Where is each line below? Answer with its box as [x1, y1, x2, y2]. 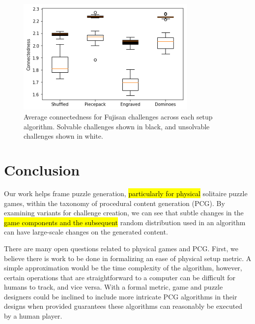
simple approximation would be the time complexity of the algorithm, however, [4, 263, 242, 273]
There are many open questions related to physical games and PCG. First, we [4, 243, 238, 253]
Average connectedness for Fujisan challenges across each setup [24, 112, 213, 122]
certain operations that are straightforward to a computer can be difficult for [4, 272, 236, 282]
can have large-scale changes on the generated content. [4, 227, 168, 237]
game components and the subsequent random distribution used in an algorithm [4, 217, 246, 227]
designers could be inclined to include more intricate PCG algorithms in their [4, 291, 237, 301]
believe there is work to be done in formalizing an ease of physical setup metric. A [4, 253, 252, 263]
